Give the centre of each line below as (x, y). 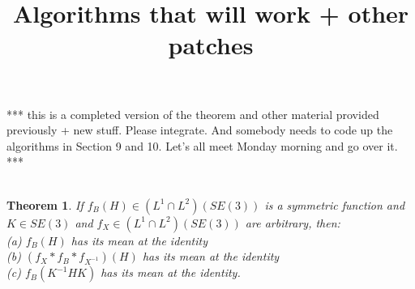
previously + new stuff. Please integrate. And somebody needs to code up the (200, 130)
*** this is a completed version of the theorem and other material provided (193, 114)
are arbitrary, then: (293, 222)
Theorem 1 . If (45, 204)
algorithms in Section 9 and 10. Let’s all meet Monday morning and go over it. (202, 145)
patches (211, 45)
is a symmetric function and (335, 204)
